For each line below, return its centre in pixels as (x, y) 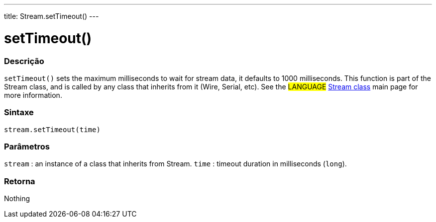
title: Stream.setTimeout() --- (52, 16)
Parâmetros (27, 147)
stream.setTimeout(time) (52, 129)
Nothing (17, 199)
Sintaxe (19, 112)
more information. (33, 95)
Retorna (20, 181)
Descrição (24, 61)
